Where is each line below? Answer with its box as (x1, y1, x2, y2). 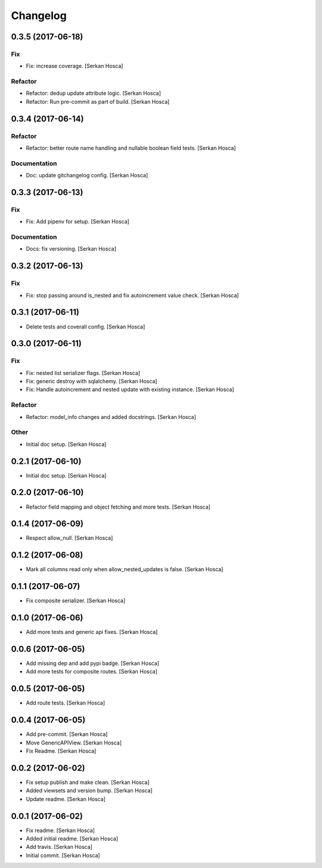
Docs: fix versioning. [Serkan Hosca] (26, 245, 116, 253)
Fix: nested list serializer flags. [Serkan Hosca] (26, 369, 140, 376)
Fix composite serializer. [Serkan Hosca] (26, 597, 126, 604)
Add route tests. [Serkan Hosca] (26, 699, 106, 707)
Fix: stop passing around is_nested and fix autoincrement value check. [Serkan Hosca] (26, 291, 239, 298)
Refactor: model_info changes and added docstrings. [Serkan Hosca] (26, 413, 196, 420)
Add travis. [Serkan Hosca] (26, 844, 92, 851)
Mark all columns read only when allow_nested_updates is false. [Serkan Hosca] (26, 566, 224, 573)
